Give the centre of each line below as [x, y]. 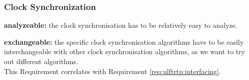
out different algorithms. [41, 61]
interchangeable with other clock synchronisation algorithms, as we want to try [124, 51]
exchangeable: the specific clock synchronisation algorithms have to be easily [124, 41]
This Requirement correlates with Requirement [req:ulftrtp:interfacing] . [113, 71]
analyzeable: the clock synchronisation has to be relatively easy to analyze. [121, 25]
